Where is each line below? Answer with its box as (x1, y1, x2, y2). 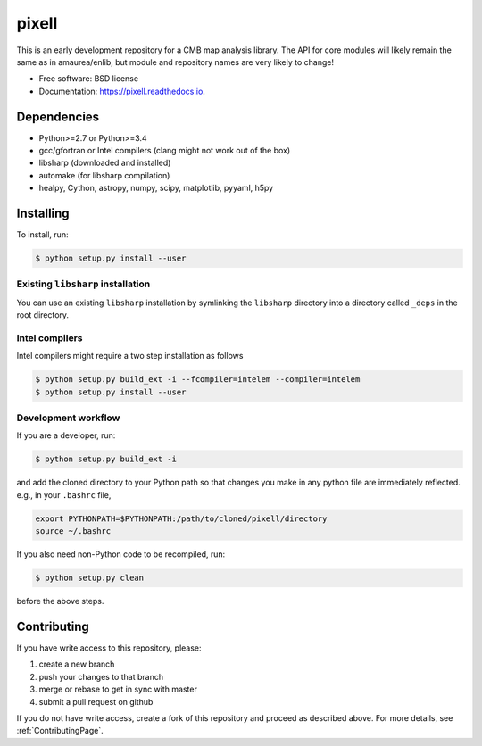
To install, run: (16, 229, 69, 240)
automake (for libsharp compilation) (38, 170, 170, 180)
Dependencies (16, 109, 100, 124)
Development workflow (16, 411, 120, 424)
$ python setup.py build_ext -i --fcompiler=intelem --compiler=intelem (35, 375, 361, 385)
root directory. (16, 310, 70, 320)
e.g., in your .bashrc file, (16, 489, 112, 500)
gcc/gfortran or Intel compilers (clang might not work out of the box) (38, 145, 291, 156)
